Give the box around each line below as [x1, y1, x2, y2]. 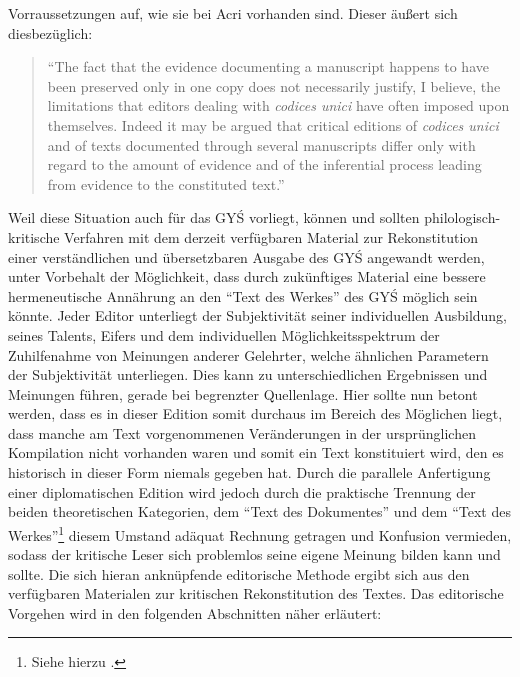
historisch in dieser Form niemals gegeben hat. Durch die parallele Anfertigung [8, 462, 491, 483]
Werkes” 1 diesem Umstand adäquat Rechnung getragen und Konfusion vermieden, [8, 521, 512, 545]
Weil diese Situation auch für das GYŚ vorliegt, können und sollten [8, 207, 420, 228]
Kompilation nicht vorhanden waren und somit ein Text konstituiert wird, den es [8, 442, 504, 463]
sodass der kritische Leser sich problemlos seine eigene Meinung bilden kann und [8, 544, 501, 565]
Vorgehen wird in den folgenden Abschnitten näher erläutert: [8, 602, 382, 623]
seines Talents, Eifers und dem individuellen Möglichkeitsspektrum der [8, 324, 440, 345]
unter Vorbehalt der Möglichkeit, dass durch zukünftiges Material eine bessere [8, 266, 486, 287]
